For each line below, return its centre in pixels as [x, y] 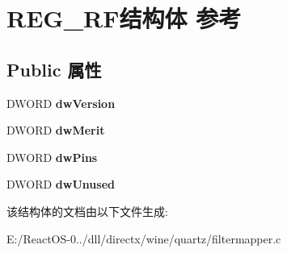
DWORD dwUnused [61, 184]
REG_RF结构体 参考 [124, 18]
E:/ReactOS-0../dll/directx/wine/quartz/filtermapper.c [144, 238]
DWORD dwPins [52, 157]
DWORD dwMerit [56, 130]
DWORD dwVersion [61, 103]
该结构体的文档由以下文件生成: [87, 211]
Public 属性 [54, 69]
